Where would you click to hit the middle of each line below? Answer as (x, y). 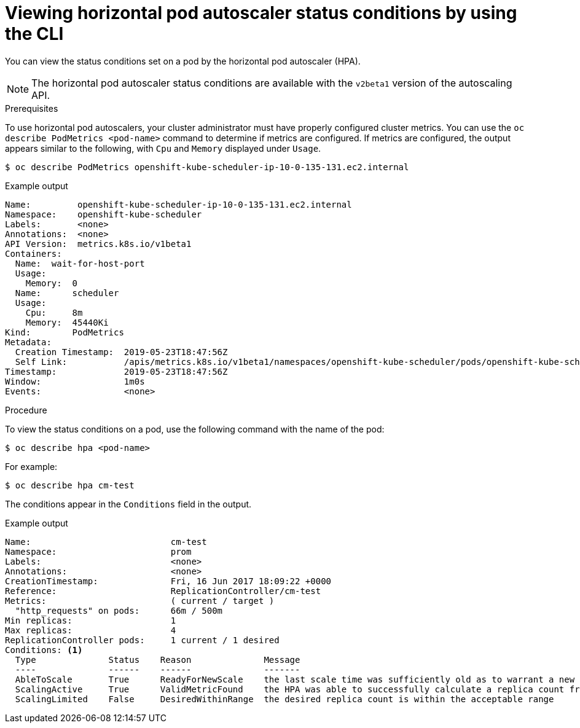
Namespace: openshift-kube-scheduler (104, 214)
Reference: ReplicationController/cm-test (163, 591)
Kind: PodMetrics (65, 332)
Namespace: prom (98, 551)
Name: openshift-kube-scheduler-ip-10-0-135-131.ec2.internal (178, 204)
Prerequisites (32, 108)
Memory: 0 (52, 283)
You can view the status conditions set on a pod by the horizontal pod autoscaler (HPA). (183, 61)
